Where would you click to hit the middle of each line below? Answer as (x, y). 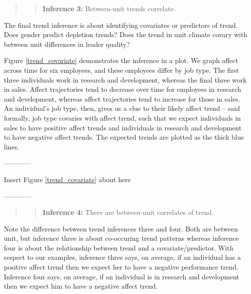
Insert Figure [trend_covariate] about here (68, 179)
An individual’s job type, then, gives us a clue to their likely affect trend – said (122, 108)
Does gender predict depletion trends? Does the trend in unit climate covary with (126, 34)
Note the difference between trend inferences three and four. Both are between (121, 228)
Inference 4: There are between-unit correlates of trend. (128, 212)
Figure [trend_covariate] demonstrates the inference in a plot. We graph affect (121, 60)
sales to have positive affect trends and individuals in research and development (123, 127)
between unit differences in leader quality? (67, 44)
